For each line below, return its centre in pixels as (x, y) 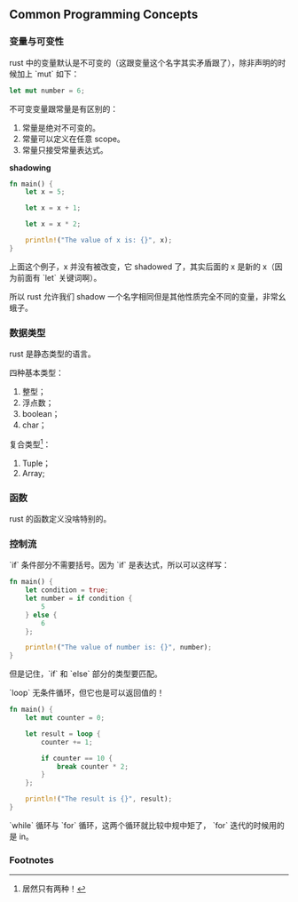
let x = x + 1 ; (53, 208)
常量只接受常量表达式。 (65, 149)
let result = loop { (63, 734)
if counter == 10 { (77, 758)
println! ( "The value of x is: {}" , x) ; (99, 240)
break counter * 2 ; (92, 766)
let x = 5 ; (45, 192)
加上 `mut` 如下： (48, 74)
